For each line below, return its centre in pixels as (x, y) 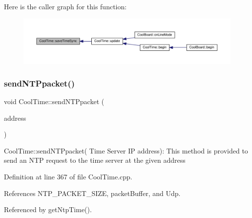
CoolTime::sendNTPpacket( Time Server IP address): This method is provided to (126, 150)
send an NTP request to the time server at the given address (95, 160)
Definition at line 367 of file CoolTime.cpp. (68, 176)
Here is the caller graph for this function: (65, 6)
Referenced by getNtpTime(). (48, 209)
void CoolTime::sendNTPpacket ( (54, 101)
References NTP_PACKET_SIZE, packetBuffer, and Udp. (92, 193)
